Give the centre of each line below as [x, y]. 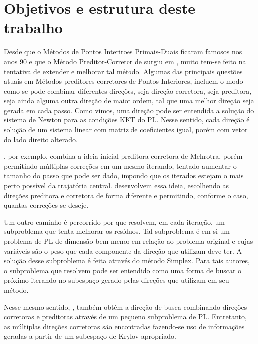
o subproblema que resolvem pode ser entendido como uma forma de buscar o [123, 270]
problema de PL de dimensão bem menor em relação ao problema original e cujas [129, 241]
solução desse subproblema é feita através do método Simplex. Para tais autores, [127, 261]
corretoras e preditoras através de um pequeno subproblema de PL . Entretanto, [125, 316]
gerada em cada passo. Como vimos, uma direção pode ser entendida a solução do [129, 110]
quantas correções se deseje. [46, 205]
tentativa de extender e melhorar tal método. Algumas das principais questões [123, 71]
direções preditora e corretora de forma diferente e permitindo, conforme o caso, [126, 195]
